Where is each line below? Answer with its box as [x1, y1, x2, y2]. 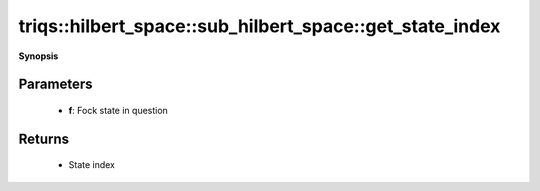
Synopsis [18, 50, 59, 62]
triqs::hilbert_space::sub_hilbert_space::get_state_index [18, 15, 501, 37]
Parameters [18, 76, 93, 93]
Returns [18, 130, 70, 147]
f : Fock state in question [68, 104, 169, 116]
